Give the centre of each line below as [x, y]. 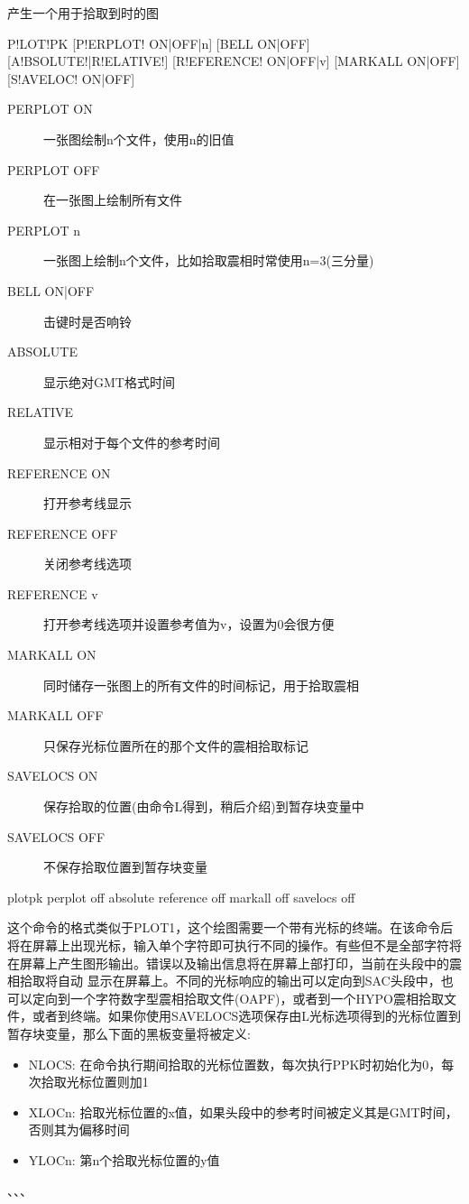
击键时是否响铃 [87, 321]
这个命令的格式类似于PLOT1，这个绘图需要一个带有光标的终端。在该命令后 [230, 927]
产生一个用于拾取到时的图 [83, 13]
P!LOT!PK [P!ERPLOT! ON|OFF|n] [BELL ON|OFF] [159, 43]
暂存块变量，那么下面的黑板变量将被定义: [129, 1033]
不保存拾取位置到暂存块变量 [125, 867]
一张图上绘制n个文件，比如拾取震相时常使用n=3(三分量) [209, 260]
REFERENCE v [53, 593]
